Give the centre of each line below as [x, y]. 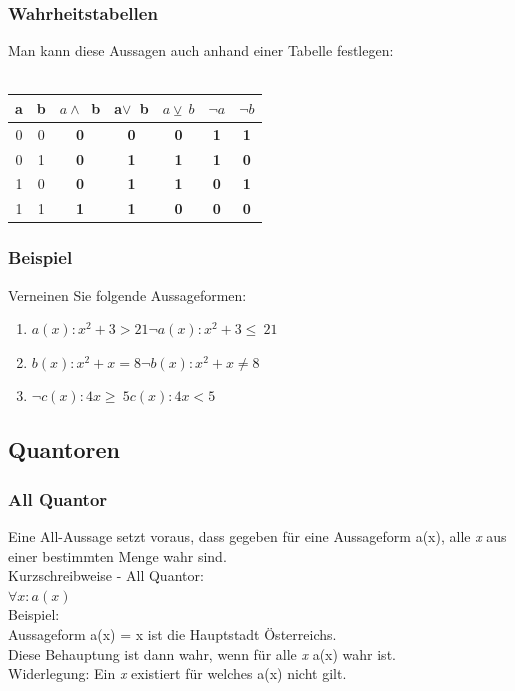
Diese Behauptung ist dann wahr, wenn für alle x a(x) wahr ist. [202, 653]
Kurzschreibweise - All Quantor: [106, 575]
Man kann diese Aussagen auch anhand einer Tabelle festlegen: [201, 50]
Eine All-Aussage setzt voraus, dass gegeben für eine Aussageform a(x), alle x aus [257, 535]
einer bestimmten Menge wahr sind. [117, 555]
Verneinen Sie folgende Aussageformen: [127, 294]
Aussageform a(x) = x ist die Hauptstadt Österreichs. [172, 633]
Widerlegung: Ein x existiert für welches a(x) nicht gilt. [177, 673]
